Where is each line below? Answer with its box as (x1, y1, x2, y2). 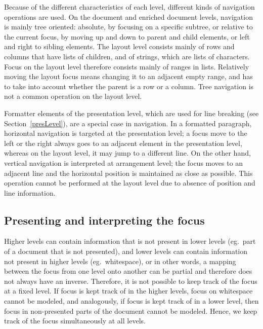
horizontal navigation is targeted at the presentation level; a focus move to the (4, 128, 247, 138)
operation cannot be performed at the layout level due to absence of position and (4, 177, 255, 188)
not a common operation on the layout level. (4, 91, 142, 101)
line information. (4, 187, 56, 198)
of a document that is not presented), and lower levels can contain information (4, 246, 248, 257)
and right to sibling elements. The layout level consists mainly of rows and (4, 41, 235, 52)
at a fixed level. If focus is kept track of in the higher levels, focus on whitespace (4, 285, 253, 296)
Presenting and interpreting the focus (4, 212, 205, 228)
